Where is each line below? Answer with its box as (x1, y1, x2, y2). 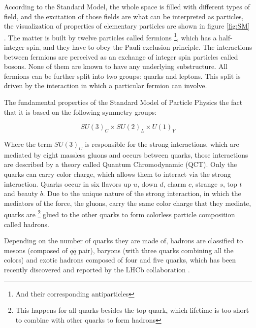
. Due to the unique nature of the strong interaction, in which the (43, 188, 241, 198)
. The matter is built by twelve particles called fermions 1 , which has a (4, 31, 217, 42)
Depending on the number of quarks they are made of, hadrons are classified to (4, 235, 243, 246)
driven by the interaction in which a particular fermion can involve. (4, 80, 207, 91)
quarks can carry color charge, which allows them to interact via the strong (4, 168, 231, 179)
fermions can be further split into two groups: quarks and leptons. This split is (4, 70, 241, 81)
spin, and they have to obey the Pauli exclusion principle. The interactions (27, 42, 252, 52)
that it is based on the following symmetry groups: (4, 106, 157, 117)
